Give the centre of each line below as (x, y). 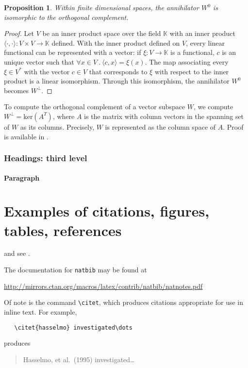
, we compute (214, 107)
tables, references (63, 230)
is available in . (26, 136)
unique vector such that (39, 61)
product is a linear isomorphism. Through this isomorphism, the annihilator (117, 81)
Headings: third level (46, 158)
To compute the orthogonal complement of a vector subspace (95, 107)
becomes (17, 90)
